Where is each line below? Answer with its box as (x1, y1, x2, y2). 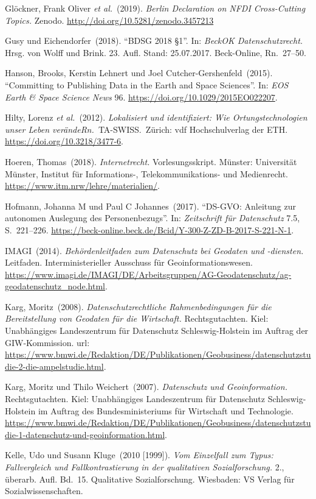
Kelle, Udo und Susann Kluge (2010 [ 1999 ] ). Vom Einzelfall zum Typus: (5, 448, 273, 461)
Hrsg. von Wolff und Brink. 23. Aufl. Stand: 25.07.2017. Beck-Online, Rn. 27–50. (5, 46, 306, 58)
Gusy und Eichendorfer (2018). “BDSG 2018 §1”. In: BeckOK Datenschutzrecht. (5, 34, 303, 47)
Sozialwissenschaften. (5, 484, 83, 497)
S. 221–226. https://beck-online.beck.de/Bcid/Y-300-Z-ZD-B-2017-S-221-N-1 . (5, 223, 294, 236)
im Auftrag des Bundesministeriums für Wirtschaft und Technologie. (38, 404, 294, 417)
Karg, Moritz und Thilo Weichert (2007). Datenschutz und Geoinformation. (5, 380, 287, 393)
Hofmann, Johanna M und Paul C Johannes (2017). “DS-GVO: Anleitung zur (5, 199, 297, 212)
